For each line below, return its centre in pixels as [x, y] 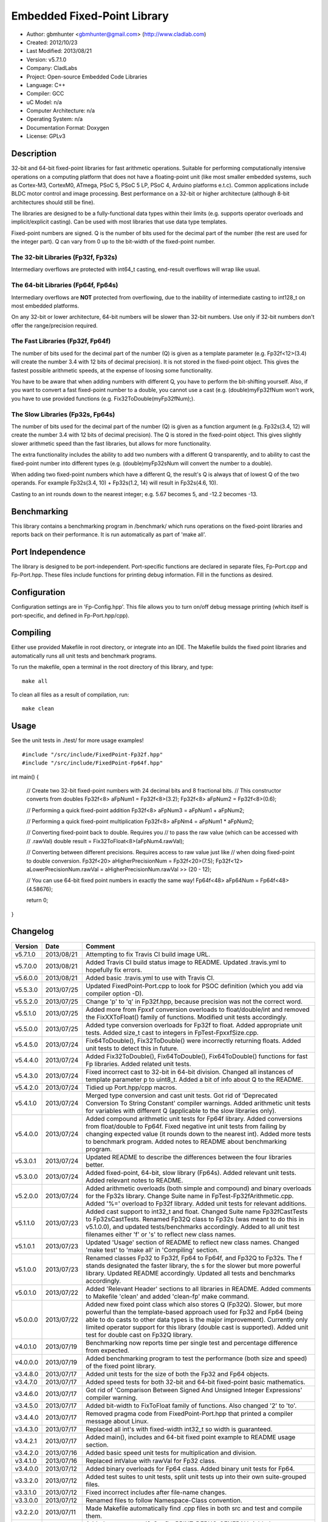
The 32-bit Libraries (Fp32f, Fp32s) [64, 258]
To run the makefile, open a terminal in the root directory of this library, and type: [112, 667]
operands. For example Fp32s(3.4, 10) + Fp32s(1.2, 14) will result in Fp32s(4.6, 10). [114, 483]
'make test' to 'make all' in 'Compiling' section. [152, 1250]
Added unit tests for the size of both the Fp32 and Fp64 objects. [178, 1374]
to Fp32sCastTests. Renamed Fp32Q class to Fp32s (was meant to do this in [195, 1219]
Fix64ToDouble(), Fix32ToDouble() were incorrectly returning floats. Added [193, 1040]
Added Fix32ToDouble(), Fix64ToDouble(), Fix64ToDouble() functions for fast [197, 1056]
